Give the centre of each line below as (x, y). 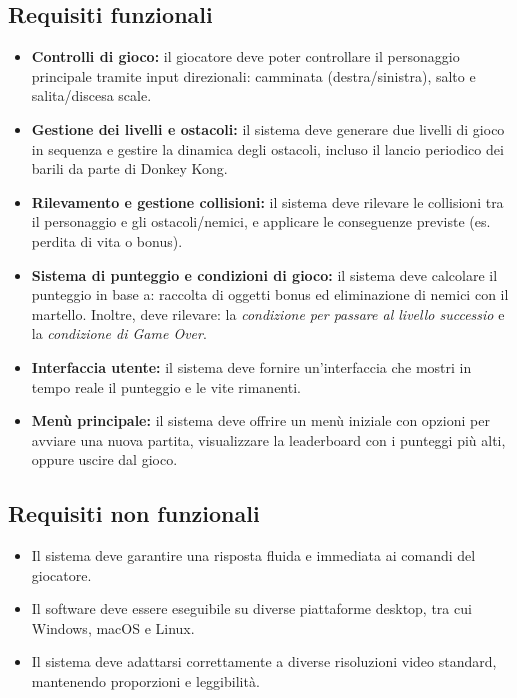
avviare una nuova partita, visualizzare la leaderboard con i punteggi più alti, (268, 439)
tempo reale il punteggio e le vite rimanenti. (166, 386)
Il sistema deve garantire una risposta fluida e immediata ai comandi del (253, 555)
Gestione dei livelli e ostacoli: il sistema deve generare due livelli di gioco (268, 128)
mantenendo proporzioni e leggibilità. (145, 681)
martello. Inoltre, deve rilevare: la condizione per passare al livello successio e (268, 313)
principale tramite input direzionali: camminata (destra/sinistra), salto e (253, 75)
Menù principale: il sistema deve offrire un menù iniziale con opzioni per (260, 420)
